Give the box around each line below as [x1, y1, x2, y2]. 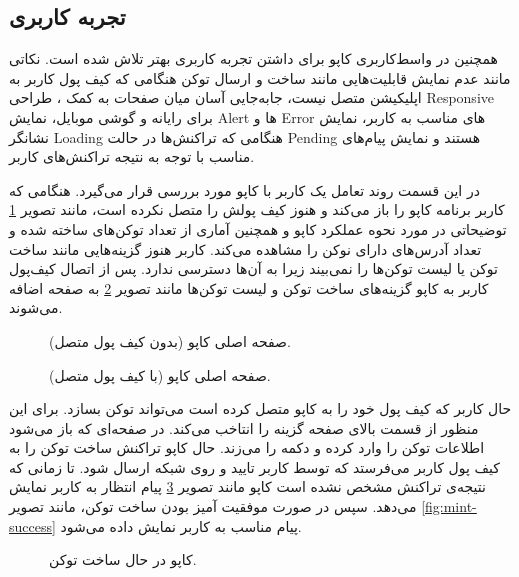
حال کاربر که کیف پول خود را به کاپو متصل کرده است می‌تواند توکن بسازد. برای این [9, 398, 512, 419]
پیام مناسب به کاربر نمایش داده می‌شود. [60, 515, 302, 536]
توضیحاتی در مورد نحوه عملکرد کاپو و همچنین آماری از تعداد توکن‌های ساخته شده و [9, 218, 507, 239]
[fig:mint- [421, 496, 477, 517]
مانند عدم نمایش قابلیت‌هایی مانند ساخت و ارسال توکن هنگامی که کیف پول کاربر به [9, 67, 511, 88]
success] [9, 515, 56, 536]
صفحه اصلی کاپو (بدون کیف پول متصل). [49, 330, 291, 351]
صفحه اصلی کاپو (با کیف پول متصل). [49, 364, 271, 385]
